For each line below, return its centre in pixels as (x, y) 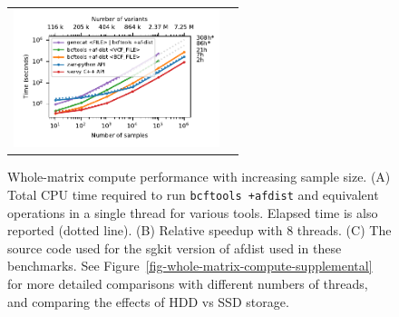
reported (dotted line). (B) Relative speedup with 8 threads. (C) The (199, 230)
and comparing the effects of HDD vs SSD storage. (148, 301)
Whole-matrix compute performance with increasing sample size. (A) (199, 177)
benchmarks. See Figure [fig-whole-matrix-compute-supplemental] (190, 266)
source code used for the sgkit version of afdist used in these (175, 248)
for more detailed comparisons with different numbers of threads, (188, 284)
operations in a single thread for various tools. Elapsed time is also (193, 212)
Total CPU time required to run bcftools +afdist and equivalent (193, 195)
